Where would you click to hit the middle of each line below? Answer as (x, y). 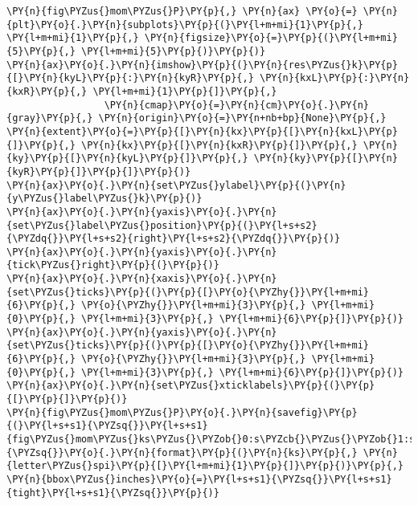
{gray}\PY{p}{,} (50, 118)
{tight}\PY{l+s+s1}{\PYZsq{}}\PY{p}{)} (113, 493)
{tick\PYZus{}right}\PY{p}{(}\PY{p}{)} (113, 265)
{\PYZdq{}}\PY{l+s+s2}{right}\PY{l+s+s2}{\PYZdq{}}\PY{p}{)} (174, 239)
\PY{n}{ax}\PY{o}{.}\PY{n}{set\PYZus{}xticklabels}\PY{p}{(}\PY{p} (191, 386)
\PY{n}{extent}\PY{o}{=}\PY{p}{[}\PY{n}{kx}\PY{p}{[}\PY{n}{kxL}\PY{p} (202, 131)
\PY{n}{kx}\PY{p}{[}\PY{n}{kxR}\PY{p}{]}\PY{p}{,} (219, 145)
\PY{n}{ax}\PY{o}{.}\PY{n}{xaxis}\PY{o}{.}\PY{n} (142, 279)
